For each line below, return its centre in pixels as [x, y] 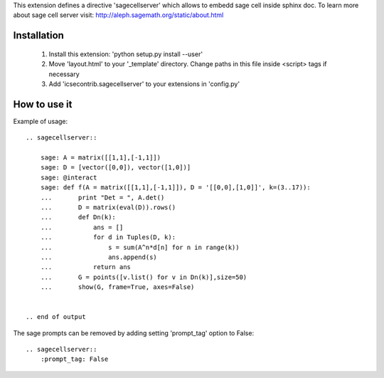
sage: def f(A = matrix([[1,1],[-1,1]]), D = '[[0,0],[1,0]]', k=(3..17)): [175, 188]
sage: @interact [69, 177]
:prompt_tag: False [74, 359]
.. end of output [56, 317]
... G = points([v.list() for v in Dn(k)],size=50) [144, 277]
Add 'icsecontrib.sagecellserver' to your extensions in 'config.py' [144, 84]
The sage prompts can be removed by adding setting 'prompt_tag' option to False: [134, 333]
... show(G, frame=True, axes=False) [117, 287]
